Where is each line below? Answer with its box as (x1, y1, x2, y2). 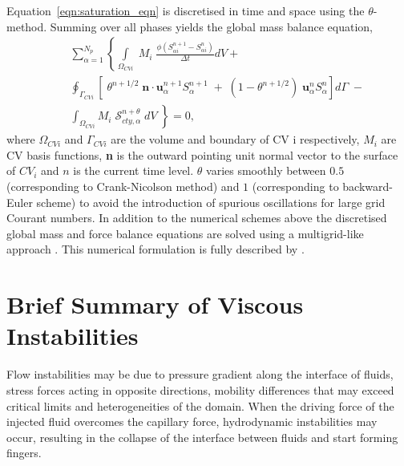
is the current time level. (73, 162, 194, 179)
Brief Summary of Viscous (6, 288, 304, 321)
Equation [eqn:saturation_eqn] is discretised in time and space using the (6, 2, 365, 18)
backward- (342, 178, 393, 195)
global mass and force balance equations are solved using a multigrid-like (6, 225, 364, 241)
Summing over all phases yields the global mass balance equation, (50, 18, 373, 34)
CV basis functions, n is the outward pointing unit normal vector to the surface (6, 146, 398, 163)
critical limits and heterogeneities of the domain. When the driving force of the (6, 397, 394, 414)
